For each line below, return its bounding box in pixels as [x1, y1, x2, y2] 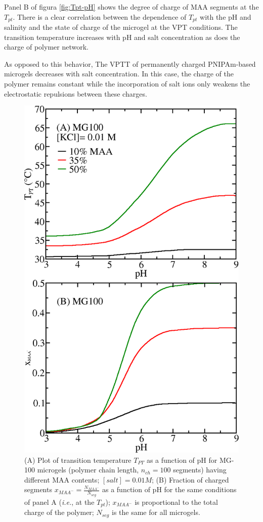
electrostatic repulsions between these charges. [4, 88, 147, 99]
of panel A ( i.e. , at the [24, 496, 95, 507]
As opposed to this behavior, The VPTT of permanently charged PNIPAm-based [4, 58, 256, 69]
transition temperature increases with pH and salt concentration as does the [4, 31, 240, 42]
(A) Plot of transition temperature [24, 454, 131, 465]
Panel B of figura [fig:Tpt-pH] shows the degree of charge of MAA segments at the [4, 2, 259, 12]
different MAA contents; [24, 474, 100, 485]
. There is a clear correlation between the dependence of [13, 11, 187, 22]
